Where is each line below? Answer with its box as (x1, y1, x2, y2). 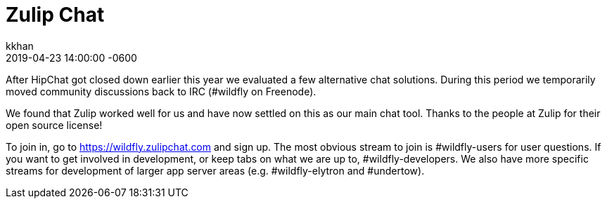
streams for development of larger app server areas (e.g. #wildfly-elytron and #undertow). (6, 164, 425, 177)
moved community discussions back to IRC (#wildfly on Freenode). (6, 85, 317, 97)
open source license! (6, 118, 103, 131)
